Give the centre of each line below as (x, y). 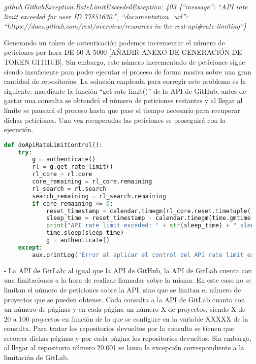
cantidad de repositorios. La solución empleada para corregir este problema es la (125, 81)
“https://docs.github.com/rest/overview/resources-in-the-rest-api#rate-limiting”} (125, 26)
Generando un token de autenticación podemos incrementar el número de (114, 42)
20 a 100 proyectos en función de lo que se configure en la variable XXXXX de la (126, 318)
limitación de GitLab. (36, 357)
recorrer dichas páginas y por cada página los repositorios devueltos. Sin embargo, (128, 338)
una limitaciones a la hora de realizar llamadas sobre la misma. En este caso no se (128, 280)
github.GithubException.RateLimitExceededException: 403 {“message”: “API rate (126, 6)
